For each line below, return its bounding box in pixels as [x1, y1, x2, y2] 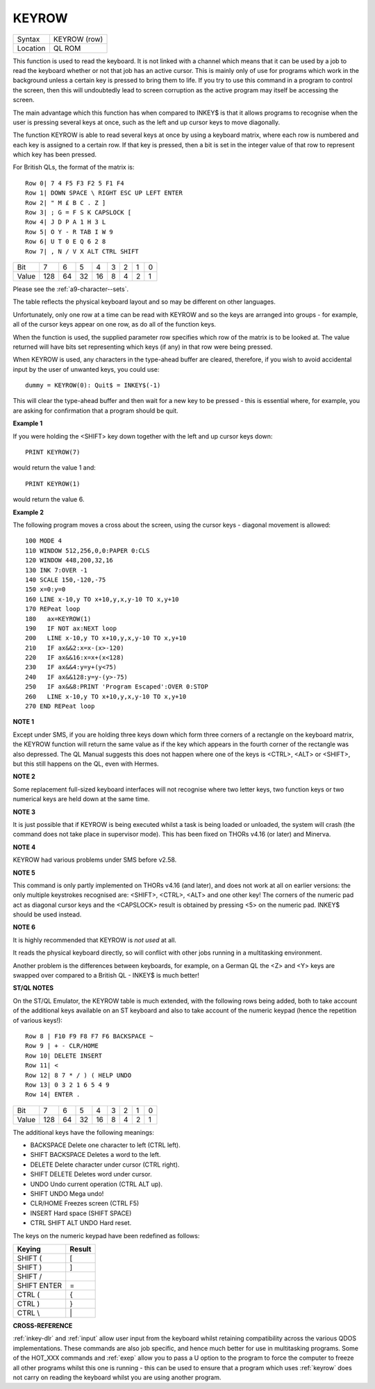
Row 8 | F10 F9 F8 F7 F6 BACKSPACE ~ [25, 1032, 154, 1040]
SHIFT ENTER [17, 1281, 62, 1290]
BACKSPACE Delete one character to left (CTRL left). [30, 1141, 181, 1149]
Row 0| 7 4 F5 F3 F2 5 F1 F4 [25, 179, 124, 187]
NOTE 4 [12, 843, 36, 851]
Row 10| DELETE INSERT [25, 1051, 103, 1060]
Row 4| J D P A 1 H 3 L [25, 218, 106, 226]
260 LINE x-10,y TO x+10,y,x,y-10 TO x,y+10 [25, 692, 187, 700]
